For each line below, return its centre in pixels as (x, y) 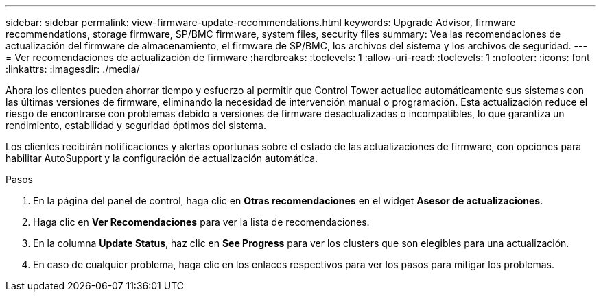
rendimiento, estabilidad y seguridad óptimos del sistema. (136, 125)
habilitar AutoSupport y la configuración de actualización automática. (162, 158)
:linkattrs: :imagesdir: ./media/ (73, 69)
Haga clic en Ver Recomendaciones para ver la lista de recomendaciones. (201, 222)
